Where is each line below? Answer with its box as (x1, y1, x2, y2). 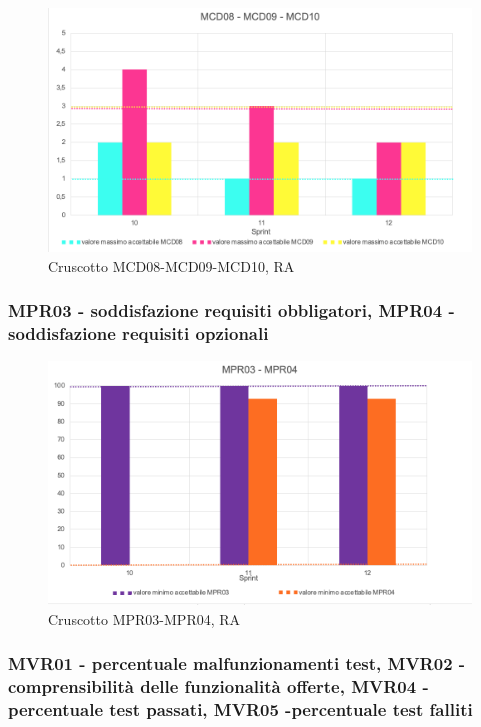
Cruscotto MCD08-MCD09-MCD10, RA (48, 255, 295, 276)
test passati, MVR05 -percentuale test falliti (109, 697, 473, 722)
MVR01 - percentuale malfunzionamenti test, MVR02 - (8, 651, 466, 676)
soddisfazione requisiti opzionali (8, 320, 269, 345)
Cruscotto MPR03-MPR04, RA (48, 608, 241, 629)
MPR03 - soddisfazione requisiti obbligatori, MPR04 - (8, 298, 455, 323)
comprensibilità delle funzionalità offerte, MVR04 (8, 674, 417, 699)
